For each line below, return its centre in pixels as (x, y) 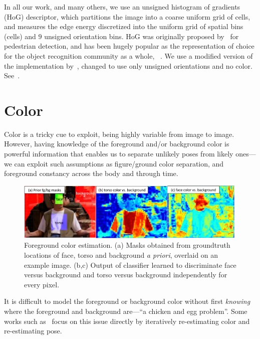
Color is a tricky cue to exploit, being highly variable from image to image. (119, 134)
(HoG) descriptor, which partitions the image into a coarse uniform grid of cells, (127, 16)
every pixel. (42, 284)
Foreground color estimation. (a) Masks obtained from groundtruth (127, 245)
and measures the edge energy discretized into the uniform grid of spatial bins (124, 26)
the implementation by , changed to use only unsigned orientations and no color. (128, 65)
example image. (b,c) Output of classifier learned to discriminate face (130, 265)
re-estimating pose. (33, 331)
